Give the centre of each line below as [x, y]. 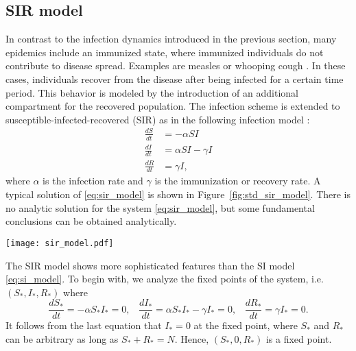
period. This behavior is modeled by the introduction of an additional [152, 92]
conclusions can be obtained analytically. [91, 221]
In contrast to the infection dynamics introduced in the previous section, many [171, 39]
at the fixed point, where [246, 325]
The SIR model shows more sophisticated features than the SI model [150, 265]
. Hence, [192, 338]
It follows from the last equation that [84, 325]
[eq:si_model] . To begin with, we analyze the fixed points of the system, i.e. [165, 279]
